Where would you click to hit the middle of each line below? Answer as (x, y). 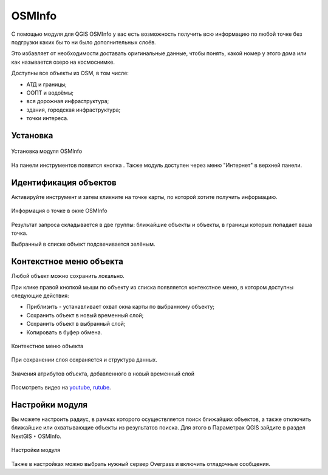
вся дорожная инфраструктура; (68, 101)
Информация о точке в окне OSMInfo (59, 211)
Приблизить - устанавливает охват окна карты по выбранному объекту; (121, 307)
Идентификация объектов (64, 182)
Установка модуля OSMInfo (47, 151)
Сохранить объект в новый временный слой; (85, 315)
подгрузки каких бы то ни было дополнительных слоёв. (84, 42)
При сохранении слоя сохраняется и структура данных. (84, 360)
